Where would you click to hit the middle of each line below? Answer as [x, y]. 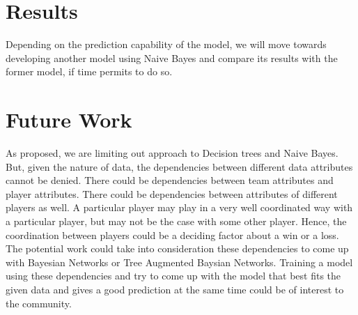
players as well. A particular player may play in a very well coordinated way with [179, 207]
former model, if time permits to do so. [89, 71]
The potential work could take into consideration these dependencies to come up [177, 248]
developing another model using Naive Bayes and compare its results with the [172, 57]
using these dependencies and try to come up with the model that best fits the [173, 276]
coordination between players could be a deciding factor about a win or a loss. [172, 235]
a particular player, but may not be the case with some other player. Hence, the [176, 221]
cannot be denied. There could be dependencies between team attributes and [170, 180]
